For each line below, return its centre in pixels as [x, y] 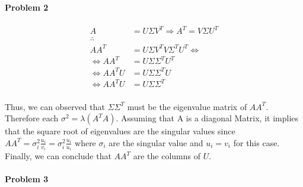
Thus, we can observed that [55, 106]
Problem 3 [27, 179]
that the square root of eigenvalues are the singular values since [120, 131]
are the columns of [167, 156]
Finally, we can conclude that [58, 156]
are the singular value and [156, 142]
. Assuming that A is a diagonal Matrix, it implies [207, 118]
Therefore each [32, 118]
